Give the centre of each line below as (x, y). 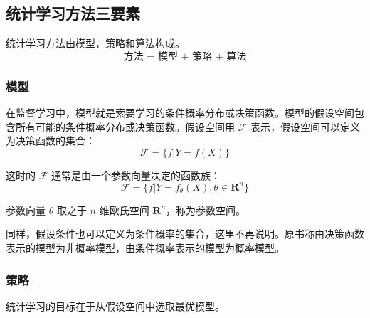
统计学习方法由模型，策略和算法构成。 (95, 43)
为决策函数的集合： (51, 141)
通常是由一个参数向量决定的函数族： (136, 175)
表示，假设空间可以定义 (305, 126)
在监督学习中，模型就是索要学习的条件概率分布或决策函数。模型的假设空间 (180, 113)
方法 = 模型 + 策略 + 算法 (185, 57)
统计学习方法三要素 (73, 13)
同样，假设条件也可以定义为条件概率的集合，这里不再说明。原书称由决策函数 (185, 234)
